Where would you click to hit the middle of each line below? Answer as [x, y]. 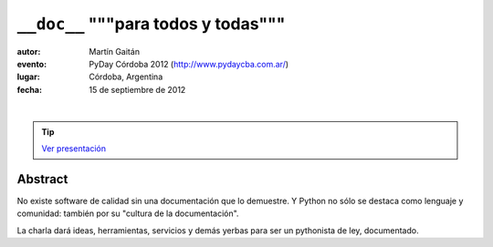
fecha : [30, 89]
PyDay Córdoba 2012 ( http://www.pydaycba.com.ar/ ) [189, 64]
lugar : [28, 77]
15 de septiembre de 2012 [137, 89]
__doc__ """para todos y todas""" [151, 24]
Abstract [42, 179]
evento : [32, 64]
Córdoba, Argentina [126, 77]
